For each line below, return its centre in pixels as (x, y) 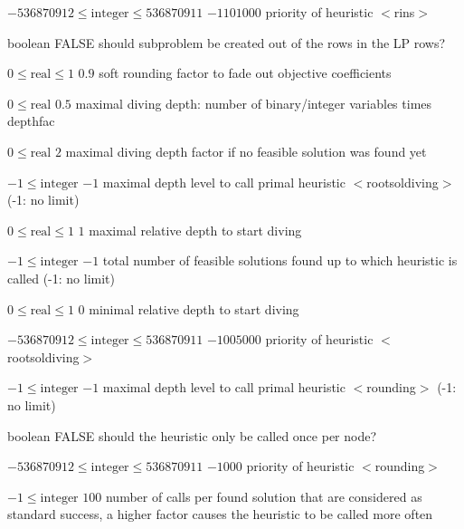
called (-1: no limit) (61, 278)
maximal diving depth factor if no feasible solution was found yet (246, 151)
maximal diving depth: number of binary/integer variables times (254, 103)
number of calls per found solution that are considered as (264, 496)
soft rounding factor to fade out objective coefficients (245, 73)
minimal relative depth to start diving (194, 308)
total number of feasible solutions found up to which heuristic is (280, 260)
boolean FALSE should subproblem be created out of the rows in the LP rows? (227, 42)
